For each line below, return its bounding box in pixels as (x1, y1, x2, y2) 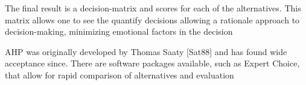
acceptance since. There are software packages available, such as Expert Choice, (5, 57, 300, 69)
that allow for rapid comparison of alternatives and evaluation (5, 68, 234, 81)
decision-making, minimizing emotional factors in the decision (5, 25, 233, 38)
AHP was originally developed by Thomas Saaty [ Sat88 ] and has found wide (5, 45, 287, 57)
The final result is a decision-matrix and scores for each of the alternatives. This (5, 2, 301, 14)
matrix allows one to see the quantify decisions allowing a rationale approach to (5, 13, 300, 26)
